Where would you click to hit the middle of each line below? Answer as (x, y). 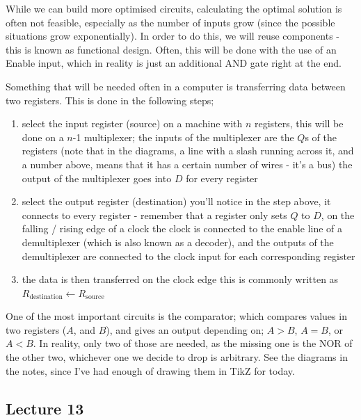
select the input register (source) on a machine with (132, 123)
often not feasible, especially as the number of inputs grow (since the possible (170, 22)
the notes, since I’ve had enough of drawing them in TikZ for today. (150, 370)
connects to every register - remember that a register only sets (154, 215)
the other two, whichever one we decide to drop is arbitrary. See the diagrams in (177, 357)
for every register (222, 178)
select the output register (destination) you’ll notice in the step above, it (176, 201)
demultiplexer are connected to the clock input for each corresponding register (188, 256)
